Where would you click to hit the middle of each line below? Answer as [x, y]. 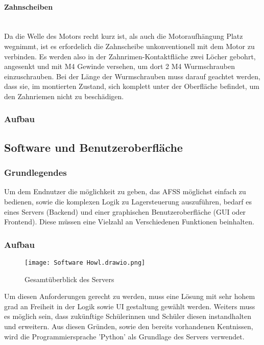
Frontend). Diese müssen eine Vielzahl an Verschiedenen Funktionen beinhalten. [129, 222]
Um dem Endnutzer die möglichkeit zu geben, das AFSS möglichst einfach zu [125, 191]
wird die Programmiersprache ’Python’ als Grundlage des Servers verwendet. [124, 336]
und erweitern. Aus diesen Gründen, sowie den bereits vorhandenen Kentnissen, [129, 326]
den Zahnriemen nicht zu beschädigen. [64, 96]
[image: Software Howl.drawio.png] [85, 262]
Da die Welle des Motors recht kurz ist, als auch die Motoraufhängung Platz [124, 36]
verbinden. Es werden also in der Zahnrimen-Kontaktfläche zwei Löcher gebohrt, [130, 56]
